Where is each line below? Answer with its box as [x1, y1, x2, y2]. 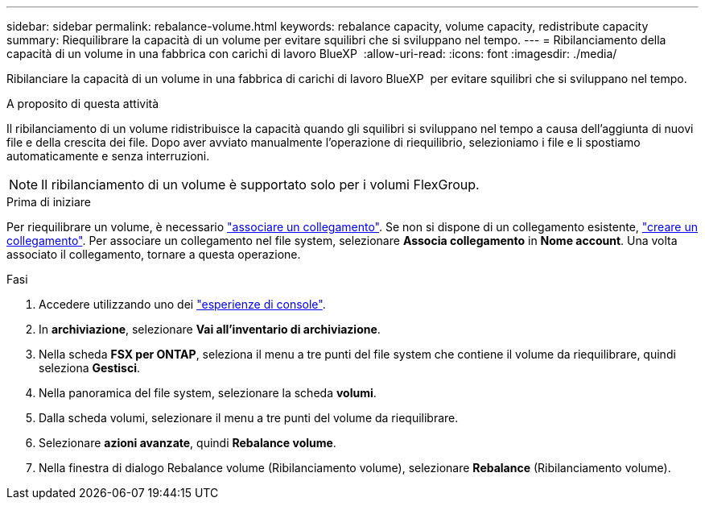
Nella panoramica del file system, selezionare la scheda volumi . [39, 386, 377, 400]
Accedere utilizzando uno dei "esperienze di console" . [39, 297, 326, 311]
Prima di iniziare [6, 195, 91, 209]
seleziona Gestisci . [39, 361, 141, 375]
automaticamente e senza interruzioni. [6, 149, 210, 163]
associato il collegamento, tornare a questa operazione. [6, 247, 301, 261]
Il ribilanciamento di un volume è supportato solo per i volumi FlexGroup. [41, 176, 480, 193]
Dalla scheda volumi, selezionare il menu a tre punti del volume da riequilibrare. [39, 411, 459, 425]
